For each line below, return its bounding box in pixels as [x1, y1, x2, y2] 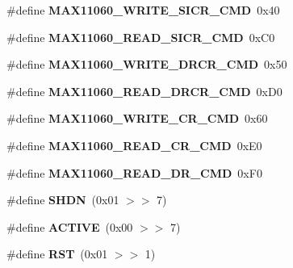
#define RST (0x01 [6, 245, 108, 262]
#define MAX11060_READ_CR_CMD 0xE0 [6, 136, 262, 153]
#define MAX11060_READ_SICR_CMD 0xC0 [6, 28, 275, 45]
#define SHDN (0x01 [6, 191, 119, 208]
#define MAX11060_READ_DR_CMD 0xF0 [6, 164, 262, 181]
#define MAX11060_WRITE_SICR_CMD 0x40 [6, 2, 280, 18]
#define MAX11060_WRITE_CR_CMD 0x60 [6, 110, 268, 127]
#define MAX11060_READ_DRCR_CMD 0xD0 [6, 82, 283, 99]
